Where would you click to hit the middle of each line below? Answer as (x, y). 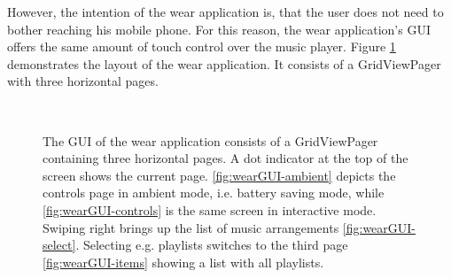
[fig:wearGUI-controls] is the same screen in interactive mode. (210, 209)
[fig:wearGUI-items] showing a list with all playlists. (183, 262)
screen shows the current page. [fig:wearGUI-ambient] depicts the (219, 175)
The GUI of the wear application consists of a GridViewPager (210, 140)
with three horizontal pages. (83, 81)
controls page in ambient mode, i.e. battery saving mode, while (214, 193)
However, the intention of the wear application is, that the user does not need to (225, 12)
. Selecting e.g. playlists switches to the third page (212, 245)
